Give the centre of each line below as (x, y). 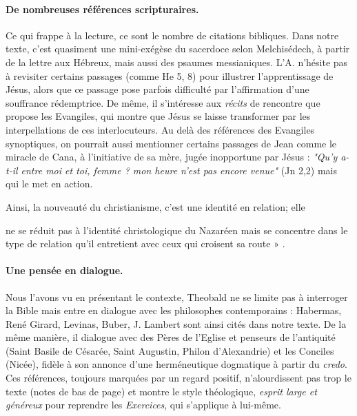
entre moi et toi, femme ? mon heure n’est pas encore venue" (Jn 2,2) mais (179, 170)
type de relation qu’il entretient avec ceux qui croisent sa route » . (145, 243)
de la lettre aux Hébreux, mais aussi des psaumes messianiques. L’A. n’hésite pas (177, 62)
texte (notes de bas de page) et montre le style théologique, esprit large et (161, 391)
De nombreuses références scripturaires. (102, 9)
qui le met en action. (49, 184)
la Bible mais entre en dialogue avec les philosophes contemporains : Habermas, (174, 310)
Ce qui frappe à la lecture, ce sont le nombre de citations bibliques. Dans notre (172, 35)
